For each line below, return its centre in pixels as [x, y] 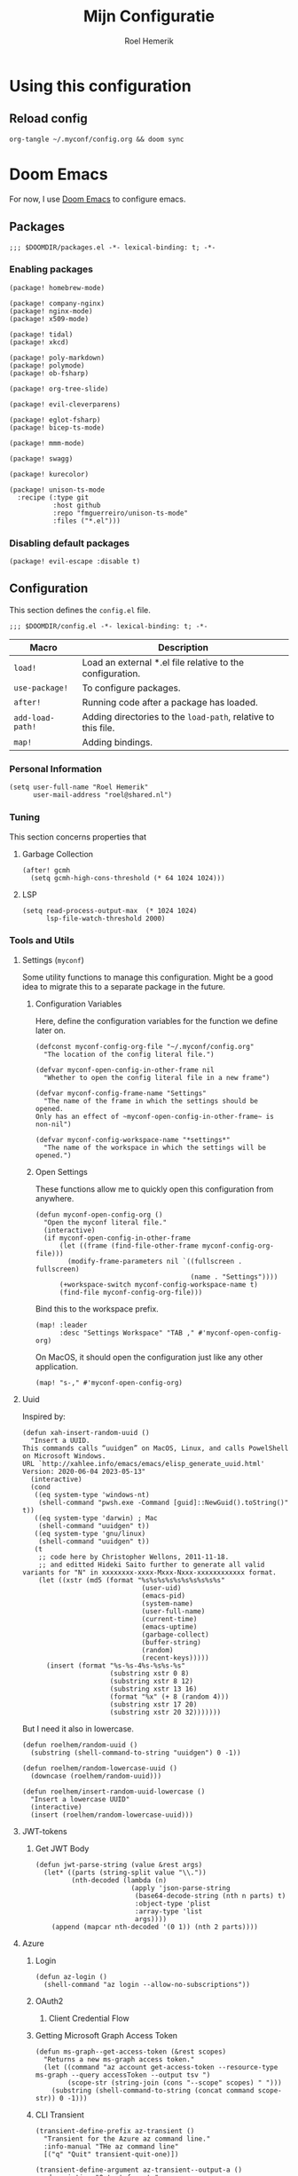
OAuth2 [49, 2001]
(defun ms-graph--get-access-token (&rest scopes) [131, 2052]
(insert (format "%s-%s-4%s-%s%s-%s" [116, 1666]
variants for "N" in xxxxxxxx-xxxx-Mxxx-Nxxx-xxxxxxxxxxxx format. [149, 1573]
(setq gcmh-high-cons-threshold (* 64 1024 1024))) [128, 878]
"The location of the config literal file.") [129, 1054]
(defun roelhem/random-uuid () [80, 1745]
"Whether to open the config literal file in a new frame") [157, 1077]
